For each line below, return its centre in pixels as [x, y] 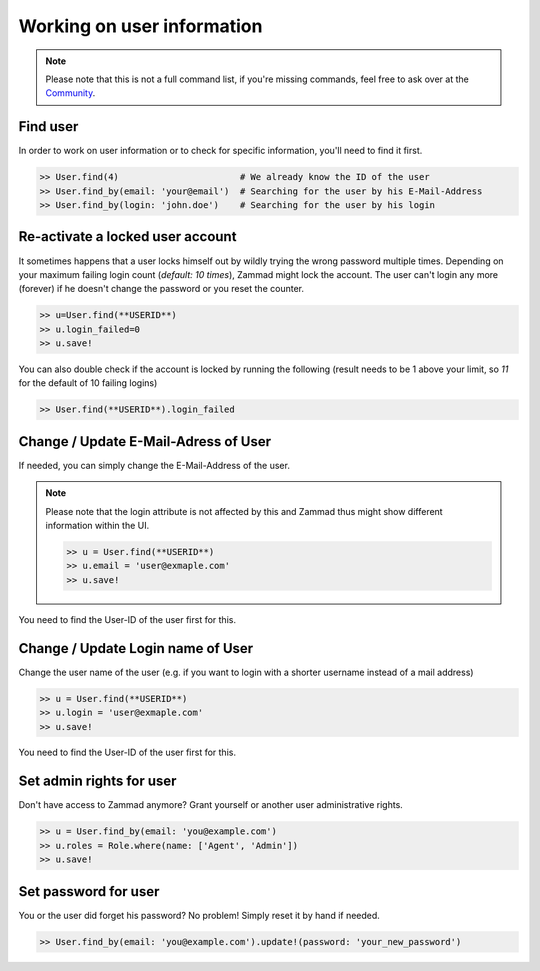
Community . [70, 93]
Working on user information [140, 26]
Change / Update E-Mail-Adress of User [145, 441]
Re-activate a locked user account [127, 236]
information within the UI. [97, 526]
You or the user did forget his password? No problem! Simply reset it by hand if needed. [199, 915]
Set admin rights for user [97, 781]
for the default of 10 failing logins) [88, 383]
